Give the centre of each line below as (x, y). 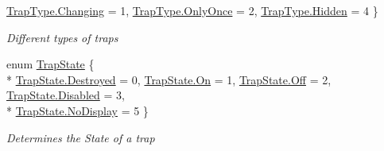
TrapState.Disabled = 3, (66, 95)
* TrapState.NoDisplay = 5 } (78, 110)
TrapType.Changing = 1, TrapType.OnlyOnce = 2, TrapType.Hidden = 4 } (192, 10)
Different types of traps (62, 37)
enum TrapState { (50, 64)
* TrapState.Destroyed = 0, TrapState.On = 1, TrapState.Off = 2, (169, 79)
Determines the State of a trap (81, 137)
